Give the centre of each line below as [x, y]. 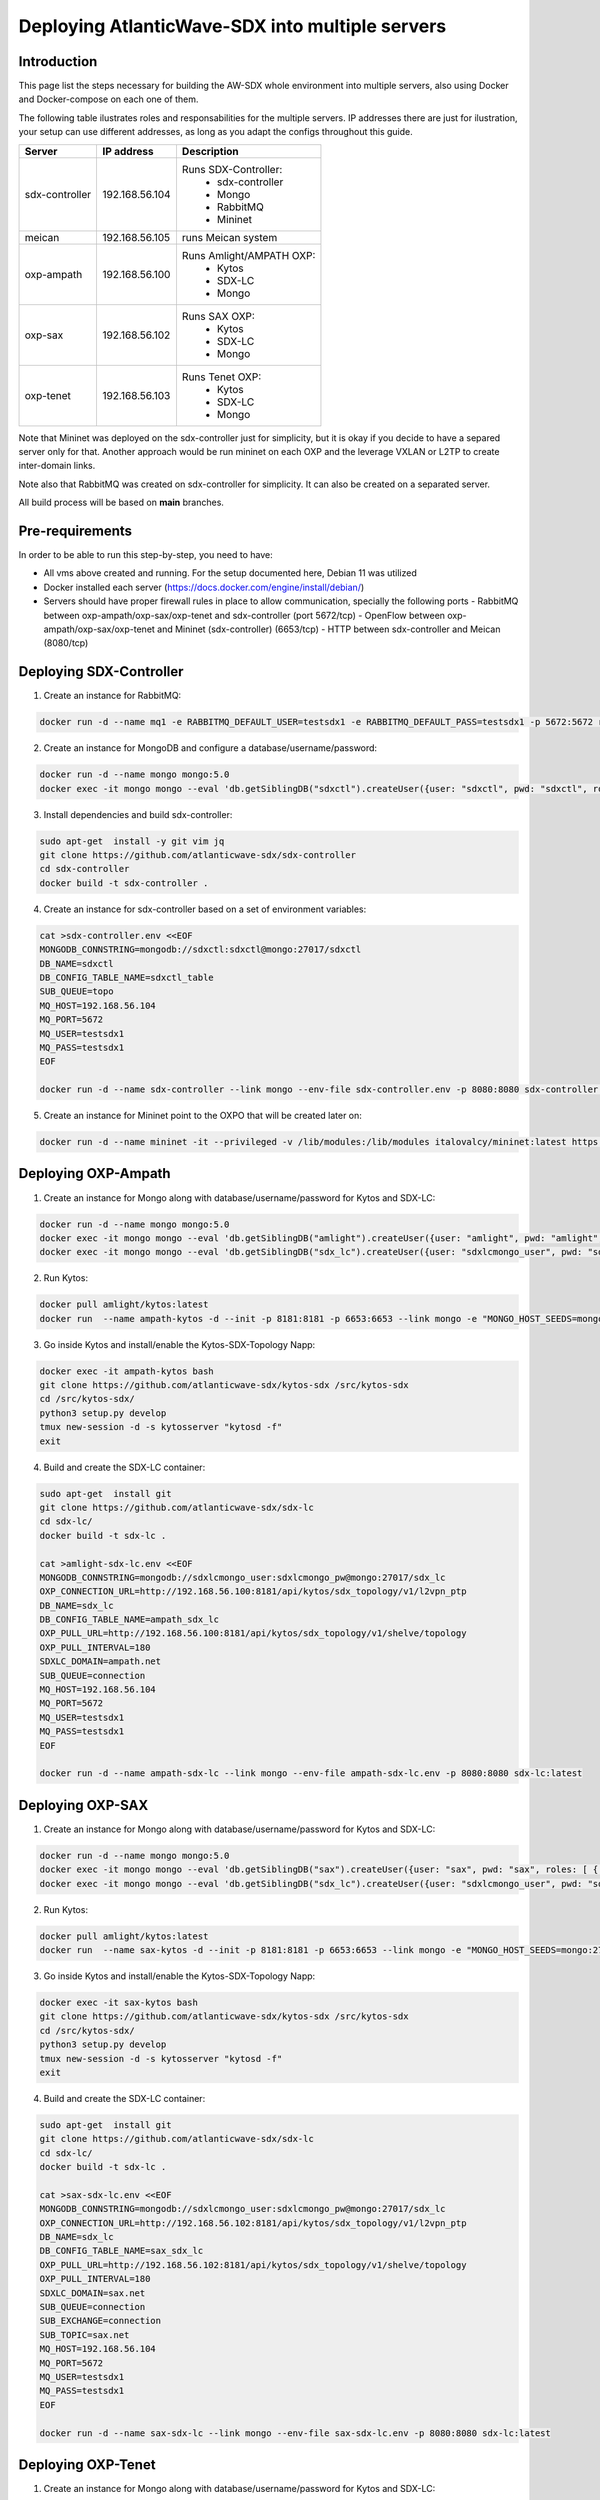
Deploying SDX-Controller [101, 671]
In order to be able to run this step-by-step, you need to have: [146, 555]
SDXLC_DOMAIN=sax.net [92, 2293]
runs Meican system [229, 237]
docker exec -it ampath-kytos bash [126, 1371]
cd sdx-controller [84, 869]
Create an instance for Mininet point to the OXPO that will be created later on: [202, 1116]
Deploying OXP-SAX [83, 1805]
